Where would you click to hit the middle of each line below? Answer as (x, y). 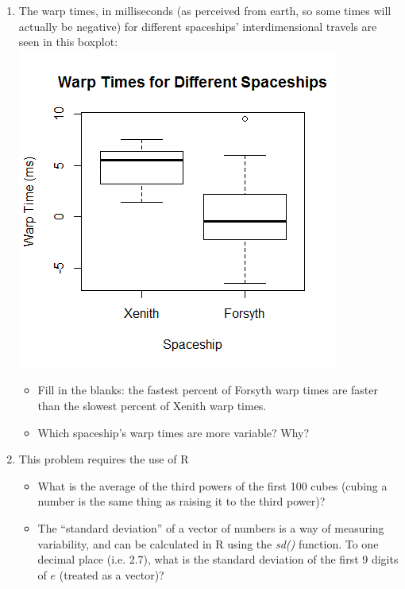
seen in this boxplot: (68, 42)
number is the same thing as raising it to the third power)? (181, 501)
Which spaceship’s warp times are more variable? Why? (174, 432)
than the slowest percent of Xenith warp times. (152, 405)
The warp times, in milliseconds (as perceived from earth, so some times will (205, 10)
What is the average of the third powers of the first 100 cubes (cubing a (212, 485)
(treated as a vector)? (112, 574)
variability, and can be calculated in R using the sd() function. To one (208, 543)
